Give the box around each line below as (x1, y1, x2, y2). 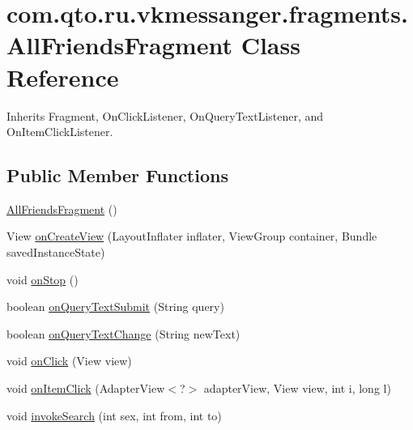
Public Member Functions (6, 163, 228, 188)
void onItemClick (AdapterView (6, 380, 165, 397)
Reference (6, 60, 119, 93)
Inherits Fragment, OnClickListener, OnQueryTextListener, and (6, 107, 324, 124)
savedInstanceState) (6, 244, 105, 261)
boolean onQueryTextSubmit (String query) (6, 298, 224, 315)
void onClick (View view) (6, 352, 132, 369)
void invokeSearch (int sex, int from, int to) (6, 407, 222, 424)
